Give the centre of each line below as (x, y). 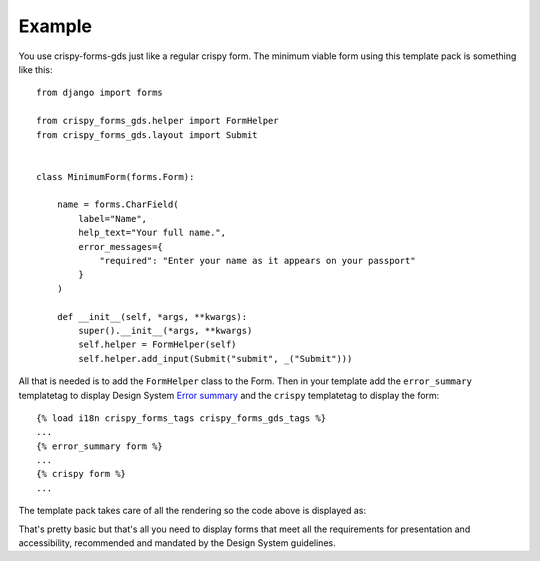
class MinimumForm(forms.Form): (115, 176)
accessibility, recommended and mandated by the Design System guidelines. (177, 543)
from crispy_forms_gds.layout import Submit (147, 134)
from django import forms (100, 93)
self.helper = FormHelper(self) (157, 344)
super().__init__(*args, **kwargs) (165, 330)
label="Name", (113, 218)
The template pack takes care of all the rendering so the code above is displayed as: (192, 511)
